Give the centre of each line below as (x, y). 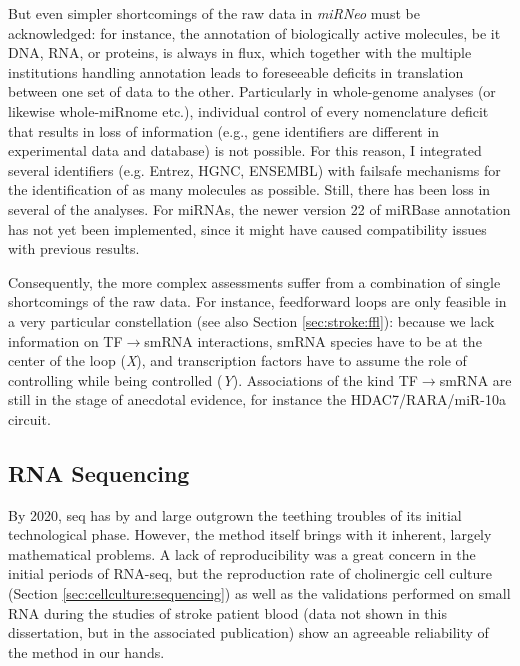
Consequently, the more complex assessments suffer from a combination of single (254, 281)
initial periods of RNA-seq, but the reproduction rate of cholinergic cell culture (250, 573)
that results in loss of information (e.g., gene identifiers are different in (224, 130)
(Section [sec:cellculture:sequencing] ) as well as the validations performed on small (259, 593)
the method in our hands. (86, 651)
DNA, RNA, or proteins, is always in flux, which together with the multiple (240, 52)
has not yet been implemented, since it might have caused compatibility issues (247, 228)
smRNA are (475, 379)
